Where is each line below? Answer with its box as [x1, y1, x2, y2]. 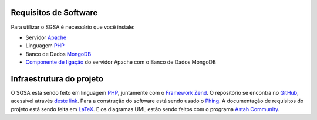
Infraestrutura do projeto [11, 74, 104, 84]
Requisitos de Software [11, 8, 98, 18]
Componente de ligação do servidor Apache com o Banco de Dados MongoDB [25, 59, 217, 66]
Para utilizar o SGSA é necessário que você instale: [11, 23, 135, 30]
